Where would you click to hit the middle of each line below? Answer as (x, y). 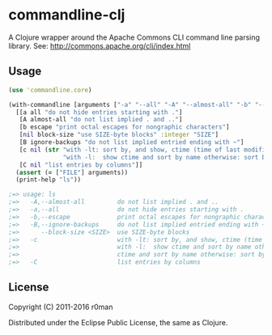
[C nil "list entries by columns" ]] (81, 165)
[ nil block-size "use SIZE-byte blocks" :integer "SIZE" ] (119, 135)
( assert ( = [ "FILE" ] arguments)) (72, 172)
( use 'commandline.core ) (50, 90)
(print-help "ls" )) (49, 180)
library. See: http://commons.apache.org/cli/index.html (100, 45)
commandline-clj (67, 15)
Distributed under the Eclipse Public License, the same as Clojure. (118, 322)
